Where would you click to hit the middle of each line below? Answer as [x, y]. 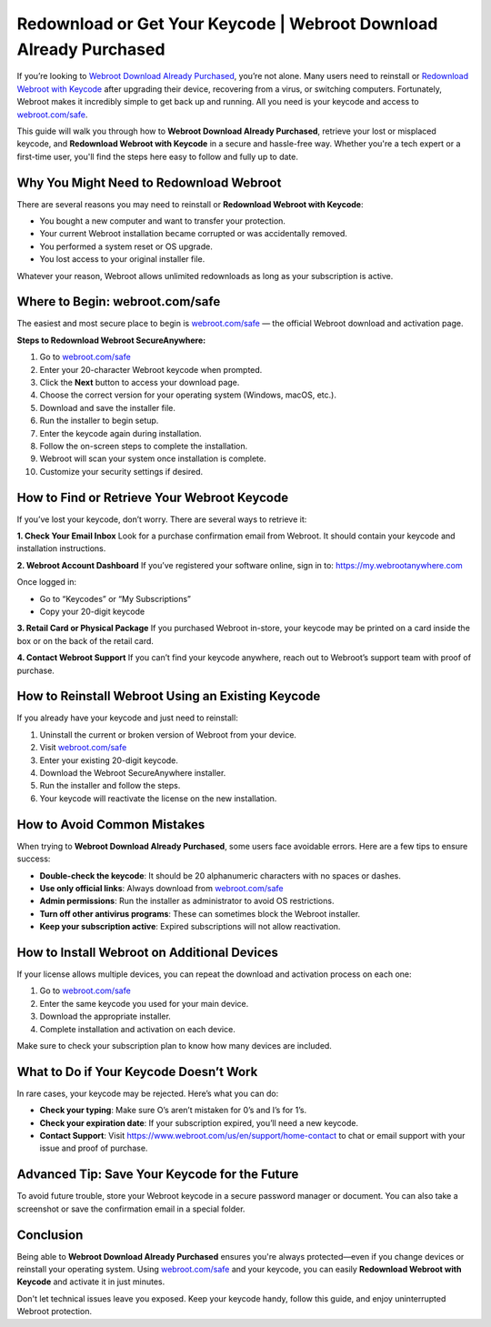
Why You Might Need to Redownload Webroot [149, 182]
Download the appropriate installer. [105, 1016]
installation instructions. [61, 548]
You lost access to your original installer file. [122, 259]
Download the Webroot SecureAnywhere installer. [133, 773]
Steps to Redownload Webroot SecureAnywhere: [111, 340]
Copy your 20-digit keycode [92, 611]
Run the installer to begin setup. [99, 421]
